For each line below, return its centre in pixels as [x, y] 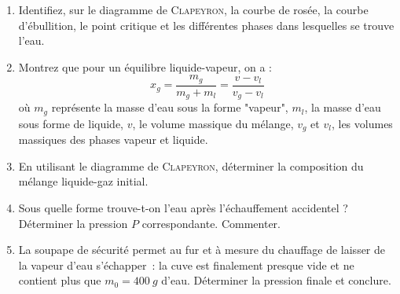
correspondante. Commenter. [211, 223]
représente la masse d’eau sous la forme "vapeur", [170, 107]
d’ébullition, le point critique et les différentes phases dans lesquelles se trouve [206, 25]
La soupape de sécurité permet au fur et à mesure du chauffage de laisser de [202, 250]
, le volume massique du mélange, [213, 123]
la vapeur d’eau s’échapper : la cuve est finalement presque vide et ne [186, 265]
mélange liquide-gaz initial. [83, 181]
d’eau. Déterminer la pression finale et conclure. [276, 280]
